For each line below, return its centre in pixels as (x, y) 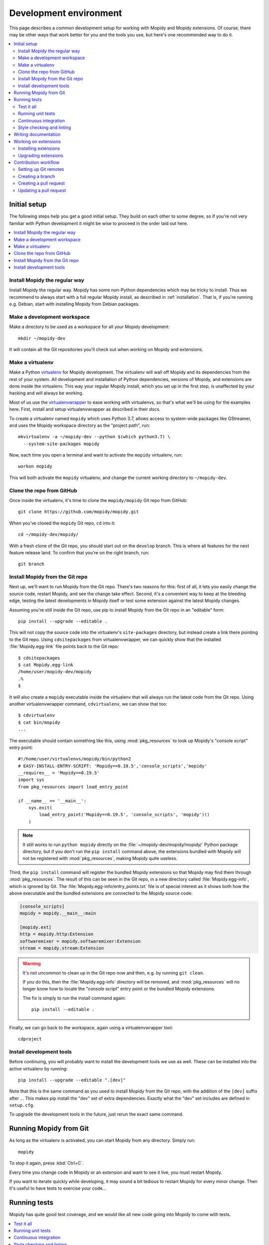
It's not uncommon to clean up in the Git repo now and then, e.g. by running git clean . (113, 973)
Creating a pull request (41, 183)
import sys (31, 780)
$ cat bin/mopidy (39, 722)
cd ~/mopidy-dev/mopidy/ (48, 535)
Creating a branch (37, 176)
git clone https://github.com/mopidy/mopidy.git (78, 512)
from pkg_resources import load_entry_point (73, 787)
